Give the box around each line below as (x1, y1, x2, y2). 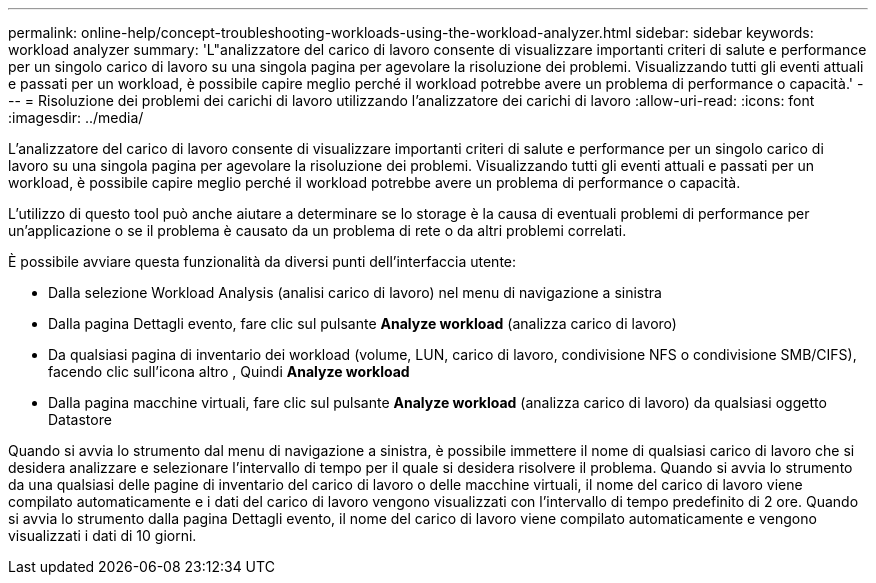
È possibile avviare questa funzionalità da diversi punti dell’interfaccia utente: (8, 253, 517, 270)
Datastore (48, 411, 112, 428)
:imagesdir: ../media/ (8, 109, 144, 126)
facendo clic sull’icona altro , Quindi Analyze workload (48, 363, 410, 380)
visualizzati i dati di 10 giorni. (8, 527, 197, 544)
